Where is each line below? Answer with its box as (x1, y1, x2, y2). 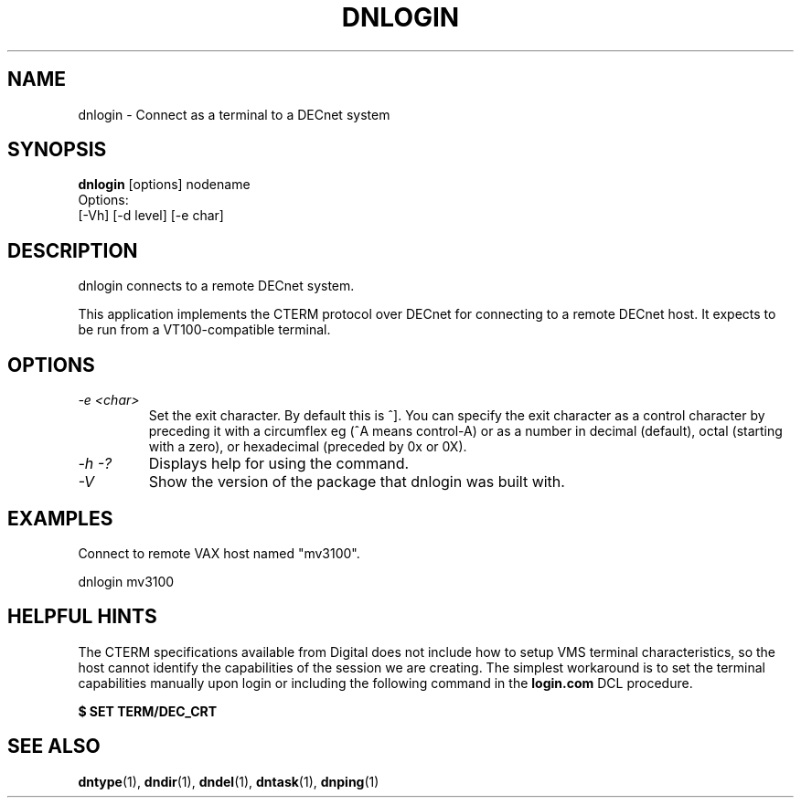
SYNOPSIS (7, 138, 107, 162)
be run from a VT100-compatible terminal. (78, 322, 331, 338)
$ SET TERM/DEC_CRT (78, 703, 218, 719)
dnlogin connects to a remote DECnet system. (78, 278, 355, 294)
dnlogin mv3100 (78, 573, 175, 589)
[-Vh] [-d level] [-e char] (78, 207, 224, 224)
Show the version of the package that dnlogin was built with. (148, 472, 565, 492)
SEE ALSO (7, 735, 101, 758)
